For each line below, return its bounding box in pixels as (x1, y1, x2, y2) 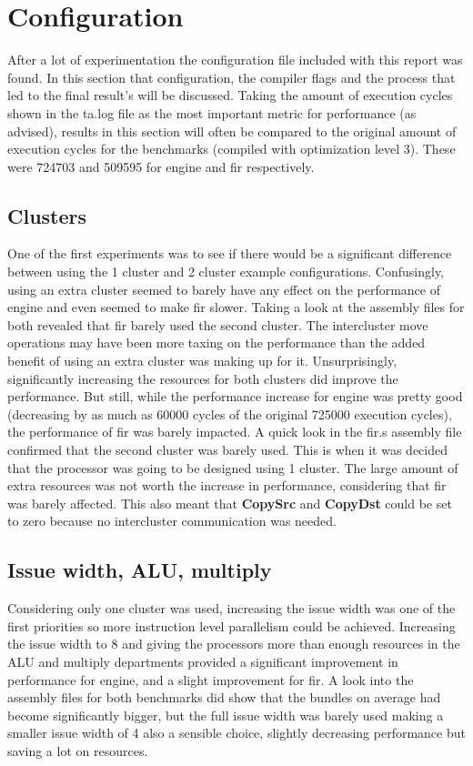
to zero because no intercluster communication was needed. (7, 511, 337, 530)
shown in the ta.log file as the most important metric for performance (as (7, 103, 417, 122)
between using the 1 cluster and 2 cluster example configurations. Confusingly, (7, 262, 445, 281)
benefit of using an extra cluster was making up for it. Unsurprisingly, (7, 351, 398, 370)
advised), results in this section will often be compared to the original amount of (7, 121, 457, 140)
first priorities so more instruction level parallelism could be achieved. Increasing (7, 616, 456, 635)
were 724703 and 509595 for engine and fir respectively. (7, 156, 315, 176)
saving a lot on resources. (7, 741, 148, 760)
